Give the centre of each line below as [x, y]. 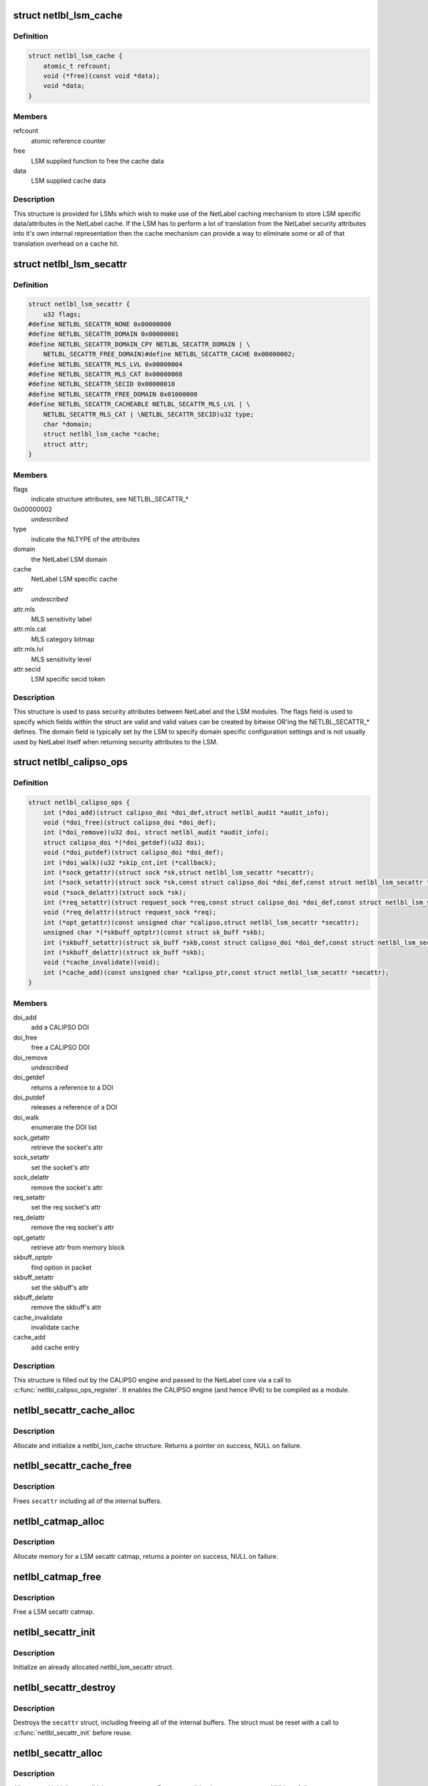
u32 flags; [62, 314]
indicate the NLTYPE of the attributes [86, 539]
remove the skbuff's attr [66, 1307]
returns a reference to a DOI [72, 1087]
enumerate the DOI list [64, 1127]
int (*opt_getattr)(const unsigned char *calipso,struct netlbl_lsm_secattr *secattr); [201, 922]
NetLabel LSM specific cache [74, 579]
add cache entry [55, 1347]
